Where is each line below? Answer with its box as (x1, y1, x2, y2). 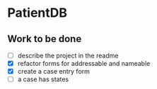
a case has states (17, 75, 69, 83)
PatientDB (7, 5, 68, 21)
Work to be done (7, 33, 82, 45)
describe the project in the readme (17, 51, 119, 60)
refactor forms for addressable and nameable (17, 60, 151, 68)
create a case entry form (17, 67, 91, 76)
